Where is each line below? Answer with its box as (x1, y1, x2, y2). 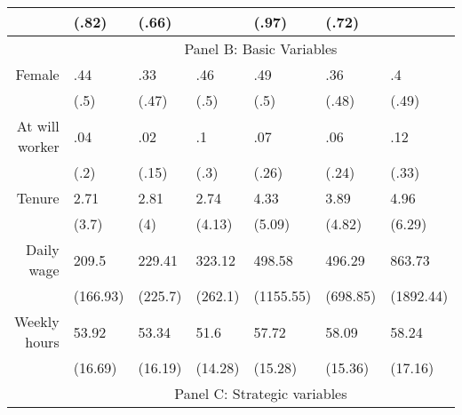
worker (17, 136, 60, 156)
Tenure (16, 188, 60, 208)
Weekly (14, 311, 60, 331)
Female (15, 64, 60, 84)
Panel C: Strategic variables (174, 383, 347, 403)
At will (16, 116, 60, 136)
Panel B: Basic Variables (184, 38, 338, 59)
